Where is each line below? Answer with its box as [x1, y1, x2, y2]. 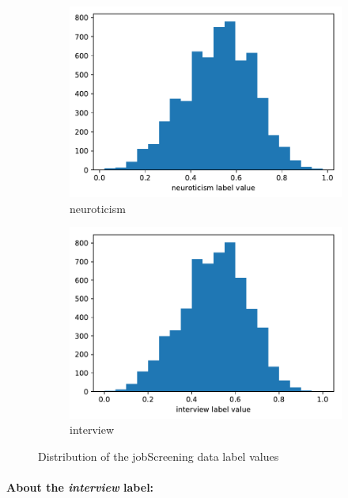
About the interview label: [6, 479, 154, 496]
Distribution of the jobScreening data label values [38, 447, 279, 464]
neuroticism [70, 200, 126, 216]
